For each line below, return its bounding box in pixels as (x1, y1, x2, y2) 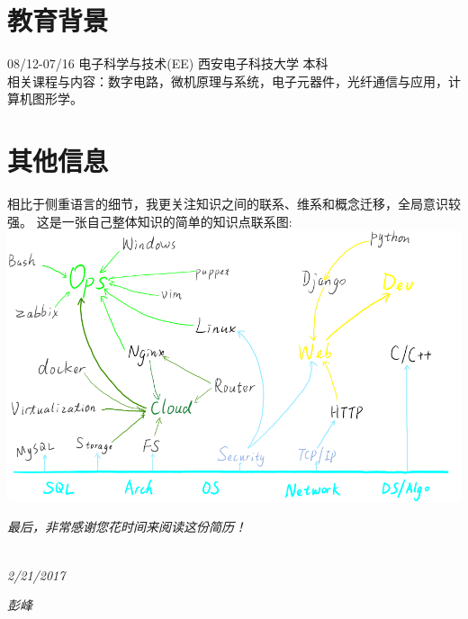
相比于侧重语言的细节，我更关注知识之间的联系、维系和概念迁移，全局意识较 (7, 194, 461, 213)
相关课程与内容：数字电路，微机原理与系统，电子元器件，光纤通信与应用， (7, 71, 448, 90)
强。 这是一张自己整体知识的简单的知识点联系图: (7, 211, 292, 230)
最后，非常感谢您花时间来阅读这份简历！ (7, 517, 247, 536)
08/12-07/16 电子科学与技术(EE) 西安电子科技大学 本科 (7, 54, 328, 73)
